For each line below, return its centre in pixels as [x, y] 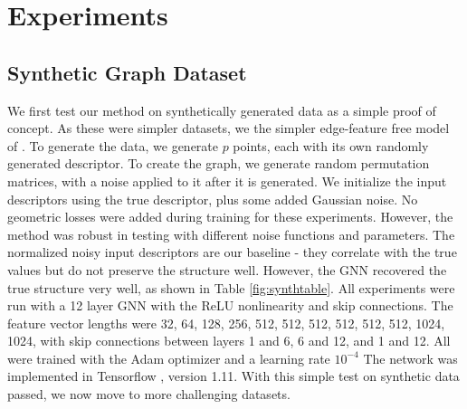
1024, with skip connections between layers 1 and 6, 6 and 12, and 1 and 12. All [229, 341]
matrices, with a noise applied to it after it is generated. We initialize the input [227, 181]
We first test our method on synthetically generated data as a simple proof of [222, 110]
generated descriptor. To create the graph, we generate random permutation [219, 163]
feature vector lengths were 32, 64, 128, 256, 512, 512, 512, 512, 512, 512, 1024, [226, 323]
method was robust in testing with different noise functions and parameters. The [231, 234]
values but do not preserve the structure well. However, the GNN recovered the [227, 269]
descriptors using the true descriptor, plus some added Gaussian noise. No [213, 199]
